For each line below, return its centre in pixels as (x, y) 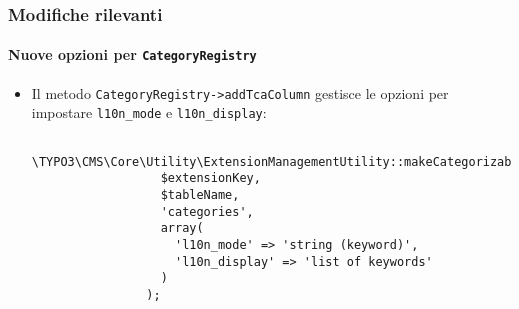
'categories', (207, 211)
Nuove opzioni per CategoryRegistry (132, 54)
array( (182, 228)
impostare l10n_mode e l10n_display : (149, 112)
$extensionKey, (210, 178)
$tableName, (200, 194)
